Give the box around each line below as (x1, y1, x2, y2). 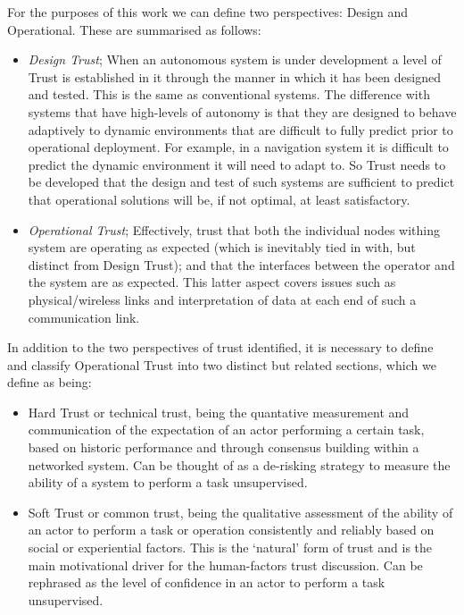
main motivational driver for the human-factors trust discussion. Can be (28, 555, 423, 574)
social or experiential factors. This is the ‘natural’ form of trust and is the (28, 538, 433, 557)
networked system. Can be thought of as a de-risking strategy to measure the (28, 455, 451, 474)
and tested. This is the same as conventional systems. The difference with (28, 85, 430, 104)
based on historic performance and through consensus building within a (28, 438, 419, 457)
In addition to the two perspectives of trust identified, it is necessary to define (7, 338, 434, 357)
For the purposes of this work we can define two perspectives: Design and (7, 3, 408, 21)
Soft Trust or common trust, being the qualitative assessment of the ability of (28, 502, 453, 521)
